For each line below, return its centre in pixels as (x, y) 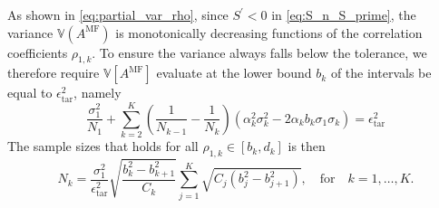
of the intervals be (381, 73)
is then (307, 146)
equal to (30, 93)
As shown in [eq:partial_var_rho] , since (118, 14)
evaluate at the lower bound (234, 73)
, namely (98, 93)
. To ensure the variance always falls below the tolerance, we (259, 52)
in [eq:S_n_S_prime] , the (344, 14)
